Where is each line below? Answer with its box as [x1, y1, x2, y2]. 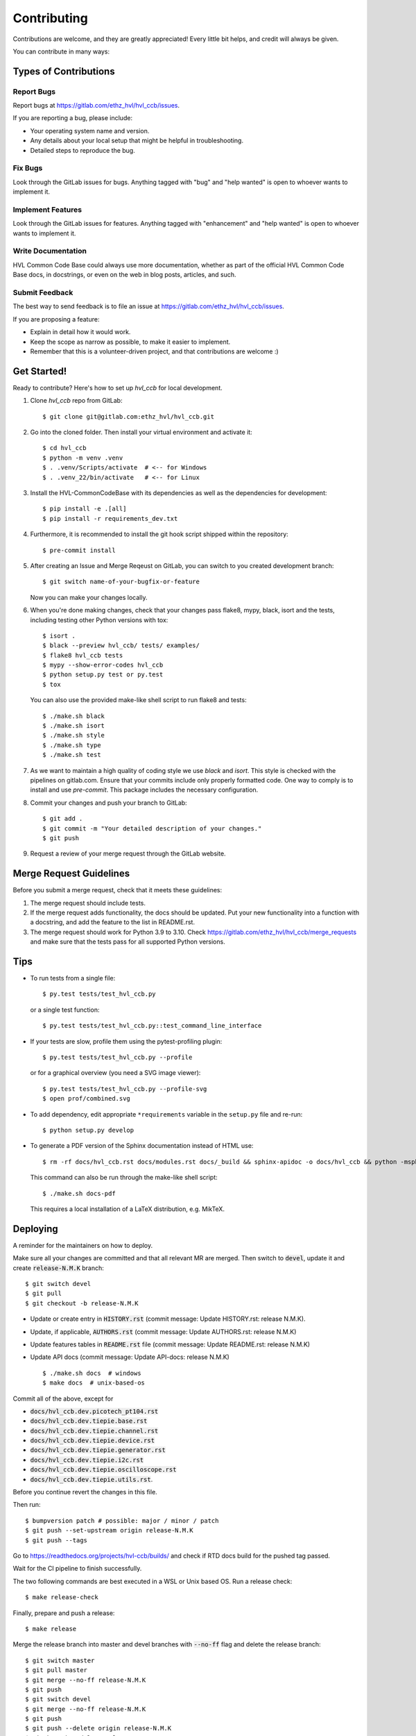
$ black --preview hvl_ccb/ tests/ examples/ [42, 642, 200, 649]
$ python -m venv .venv [42, 453, 123, 462]
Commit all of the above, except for [12, 1394, 114, 1403]
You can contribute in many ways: [12, 47, 110, 56]
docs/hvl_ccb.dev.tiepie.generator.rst [30, 1446, 166, 1454]
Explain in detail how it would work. [30, 328, 131, 336]
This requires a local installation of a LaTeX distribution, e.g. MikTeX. [30, 1205, 225, 1213]
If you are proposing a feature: [12, 315, 100, 323]
